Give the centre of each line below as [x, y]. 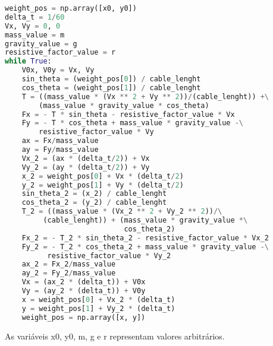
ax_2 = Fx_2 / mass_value [69, 264]
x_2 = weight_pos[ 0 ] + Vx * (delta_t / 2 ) [103, 176]
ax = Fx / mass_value [60, 141]
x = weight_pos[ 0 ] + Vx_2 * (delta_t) [98, 299]
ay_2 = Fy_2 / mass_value [69, 273]
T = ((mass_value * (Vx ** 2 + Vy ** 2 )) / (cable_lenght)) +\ [145, 96]
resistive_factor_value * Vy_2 [109, 255]
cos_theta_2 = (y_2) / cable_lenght [94, 203]
